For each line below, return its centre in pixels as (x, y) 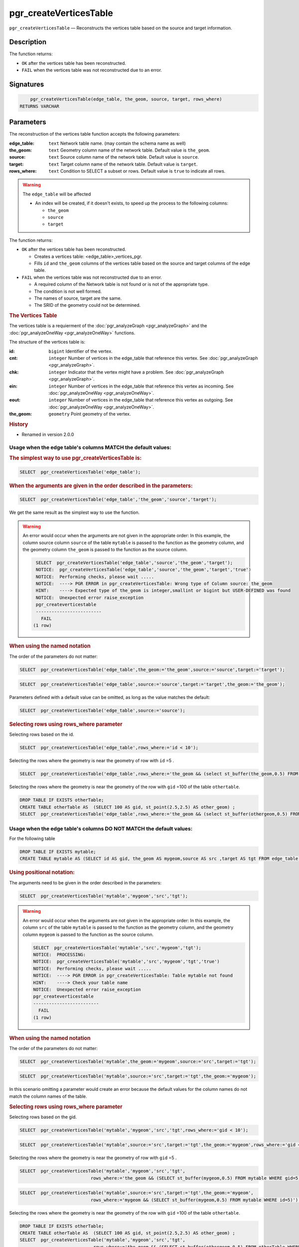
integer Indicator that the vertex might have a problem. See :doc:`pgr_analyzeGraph (136, 372)
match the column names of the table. (48, 1096)
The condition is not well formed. (68, 291)
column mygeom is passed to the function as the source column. (88, 934)
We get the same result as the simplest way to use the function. (75, 513)
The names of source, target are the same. (78, 298)
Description (28, 42)
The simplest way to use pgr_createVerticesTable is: (75, 458)
